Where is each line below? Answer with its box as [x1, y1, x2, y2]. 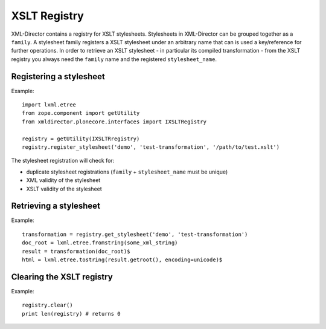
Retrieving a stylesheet [11, 201, 101, 211]
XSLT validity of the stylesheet [26, 185, 102, 192]
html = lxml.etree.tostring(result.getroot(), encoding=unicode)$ [22, 256, 223, 263]
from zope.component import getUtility [22, 109, 140, 117]
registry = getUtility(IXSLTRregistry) [22, 135, 140, 142]
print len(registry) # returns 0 [22, 310, 121, 317]
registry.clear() [22, 302, 73, 308]
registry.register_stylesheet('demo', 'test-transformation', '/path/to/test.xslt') [22, 143, 280, 151]
